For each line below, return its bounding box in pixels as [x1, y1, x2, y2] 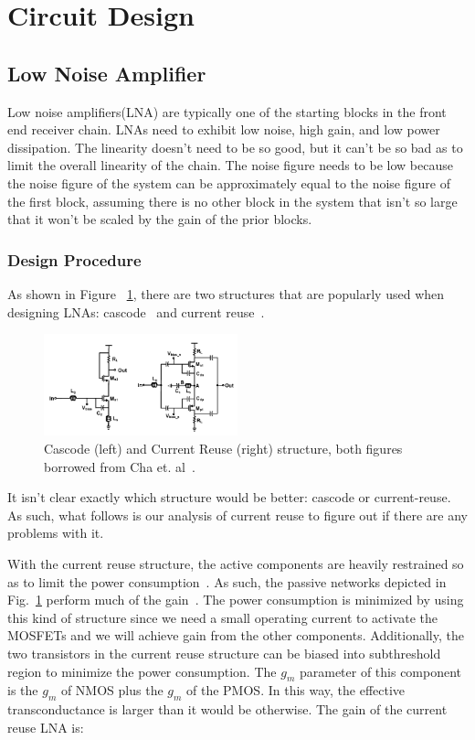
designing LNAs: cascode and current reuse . [7, 302, 265, 321]
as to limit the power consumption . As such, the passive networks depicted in [7, 572, 447, 591]
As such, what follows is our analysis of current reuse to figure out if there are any [7, 505, 469, 524]
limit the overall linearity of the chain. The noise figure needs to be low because [7, 156, 453, 175]
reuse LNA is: [7, 717, 84, 736]
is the [7, 681, 38, 700]
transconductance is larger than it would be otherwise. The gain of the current [7, 700, 448, 719]
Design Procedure [7, 248, 142, 271]
